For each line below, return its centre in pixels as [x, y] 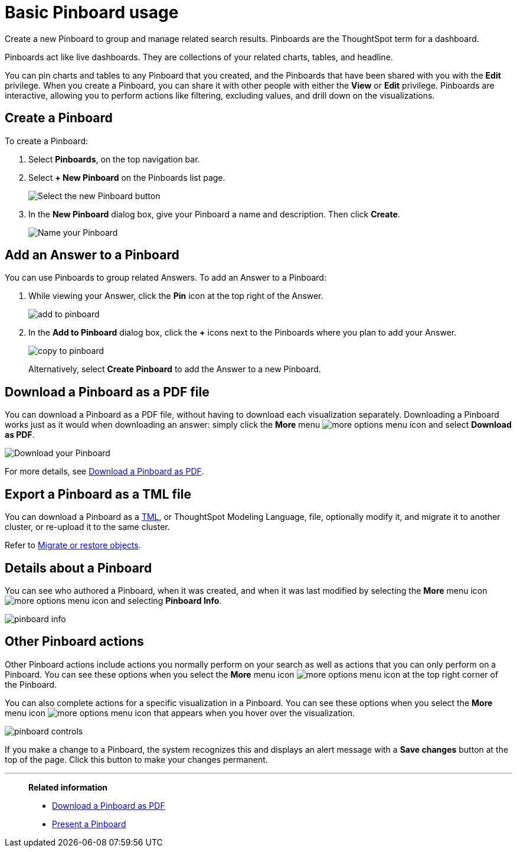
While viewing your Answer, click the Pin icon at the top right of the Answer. [176, 296]
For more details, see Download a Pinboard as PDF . [104, 471]
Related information [68, 787]
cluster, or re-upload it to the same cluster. [87, 527]
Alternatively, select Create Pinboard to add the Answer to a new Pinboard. [175, 369]
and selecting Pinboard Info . [166, 600]
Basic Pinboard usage [92, 12]
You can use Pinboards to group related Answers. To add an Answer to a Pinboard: [166, 278]
